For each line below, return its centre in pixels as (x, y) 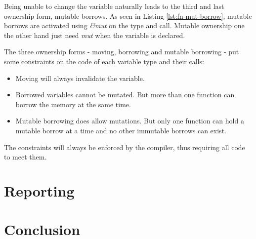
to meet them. (25, 157)
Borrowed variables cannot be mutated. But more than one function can (125, 95)
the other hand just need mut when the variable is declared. (95, 35)
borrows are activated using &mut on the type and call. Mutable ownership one (124, 25)
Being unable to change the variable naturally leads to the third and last (114, 6)
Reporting (39, 190)
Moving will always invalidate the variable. (80, 78)
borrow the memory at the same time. (73, 104)
